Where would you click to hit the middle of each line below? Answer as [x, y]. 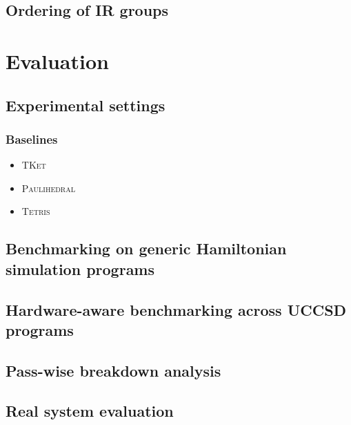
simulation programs [80, 268]
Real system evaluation [90, 411]
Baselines [32, 139]
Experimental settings [86, 105]
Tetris [36, 211]
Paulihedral [48, 188]
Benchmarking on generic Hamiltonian [146, 248]
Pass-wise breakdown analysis [113, 370]
